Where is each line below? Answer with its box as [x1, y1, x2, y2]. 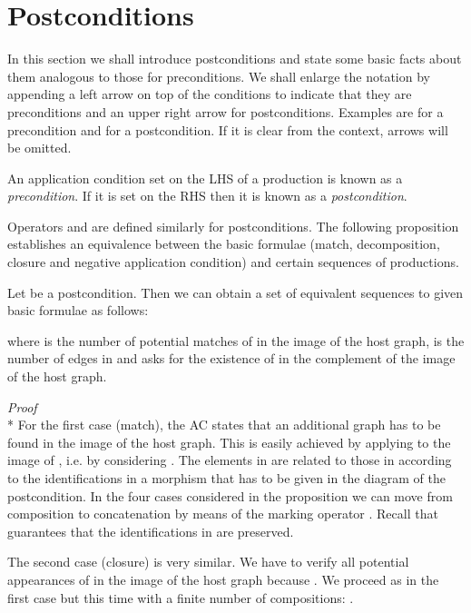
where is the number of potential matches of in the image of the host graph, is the [7, 331, 465, 350]
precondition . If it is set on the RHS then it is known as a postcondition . [7, 186, 407, 205]
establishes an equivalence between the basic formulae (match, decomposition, [7, 234, 440, 253]
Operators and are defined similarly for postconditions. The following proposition [7, 216, 459, 235]
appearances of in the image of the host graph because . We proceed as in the [7, 569, 439, 588]
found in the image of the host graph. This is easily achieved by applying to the [7, 432, 451, 451]
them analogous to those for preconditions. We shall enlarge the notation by [7, 66, 430, 85]
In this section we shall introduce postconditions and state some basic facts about [7, 49, 462, 68]
